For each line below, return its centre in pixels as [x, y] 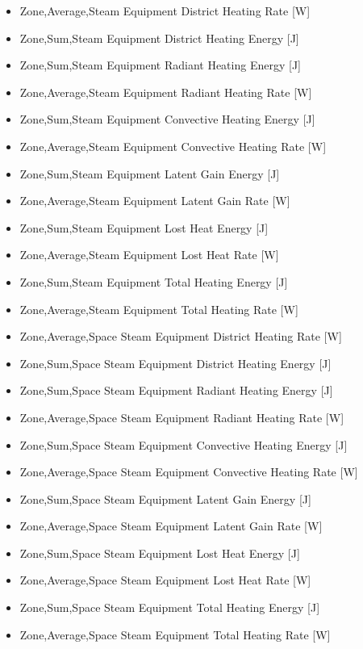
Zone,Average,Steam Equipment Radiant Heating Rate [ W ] [166, 92]
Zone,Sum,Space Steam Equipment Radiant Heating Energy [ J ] [176, 390]
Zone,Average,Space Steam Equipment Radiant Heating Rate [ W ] [182, 417]
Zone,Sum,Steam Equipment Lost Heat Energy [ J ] [144, 227]
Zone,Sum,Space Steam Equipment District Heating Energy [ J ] [175, 363]
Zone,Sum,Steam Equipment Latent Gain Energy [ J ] [150, 173]
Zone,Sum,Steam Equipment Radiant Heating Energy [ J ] [160, 65]
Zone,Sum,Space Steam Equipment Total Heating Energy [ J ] [170, 607]
